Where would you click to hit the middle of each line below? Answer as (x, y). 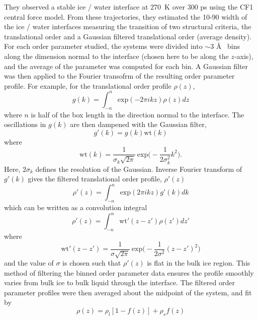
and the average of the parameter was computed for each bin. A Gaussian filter (126, 66)
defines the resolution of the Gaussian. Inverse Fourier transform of (139, 169)
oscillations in (25, 124)
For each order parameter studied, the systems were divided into (103, 46)
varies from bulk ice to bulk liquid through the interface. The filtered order (119, 282)
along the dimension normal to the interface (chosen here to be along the (116, 56)
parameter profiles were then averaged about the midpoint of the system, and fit (128, 292)
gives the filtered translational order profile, (95, 179)
